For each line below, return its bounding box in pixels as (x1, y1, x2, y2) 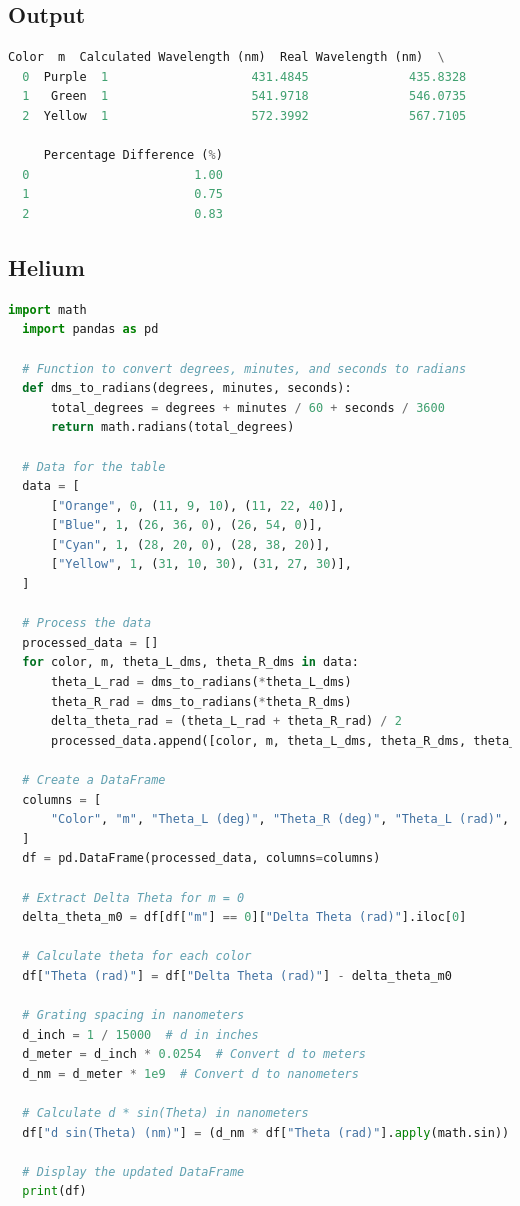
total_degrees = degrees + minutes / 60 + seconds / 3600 (50, 400, 445, 415)
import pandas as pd (22, 322, 159, 337)
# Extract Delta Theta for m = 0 (22, 890, 245, 905)
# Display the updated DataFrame (22, 1164, 245, 1179)
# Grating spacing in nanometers (22, 1008, 245, 1023)
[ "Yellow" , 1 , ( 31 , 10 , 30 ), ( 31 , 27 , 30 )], (50, 557, 352, 572)
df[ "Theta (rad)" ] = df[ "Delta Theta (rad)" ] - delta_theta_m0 (22, 968, 452, 983)
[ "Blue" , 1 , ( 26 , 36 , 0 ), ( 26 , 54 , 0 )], (50, 518, 324, 533)
